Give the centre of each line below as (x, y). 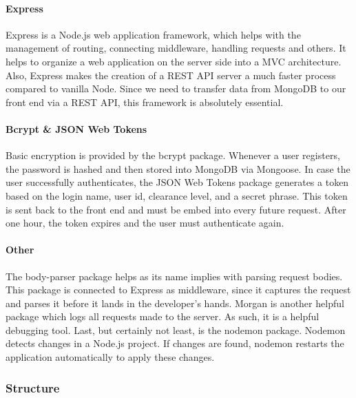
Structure (33, 387)
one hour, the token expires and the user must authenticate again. (145, 223)
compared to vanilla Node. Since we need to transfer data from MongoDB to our (176, 88)
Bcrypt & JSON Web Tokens (76, 128)
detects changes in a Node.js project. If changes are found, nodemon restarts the (175, 343)
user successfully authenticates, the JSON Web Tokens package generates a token (177, 182)
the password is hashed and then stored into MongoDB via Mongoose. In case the (178, 168)
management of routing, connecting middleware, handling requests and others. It (176, 48)
